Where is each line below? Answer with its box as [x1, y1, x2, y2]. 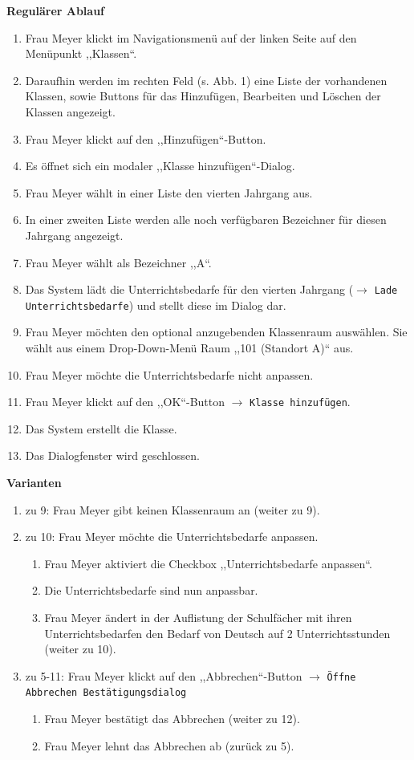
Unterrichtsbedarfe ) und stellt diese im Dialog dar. [25, 296, 286, 313]
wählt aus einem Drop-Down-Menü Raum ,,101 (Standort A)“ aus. [25, 339, 354, 356]
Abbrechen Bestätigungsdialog [25, 687, 187, 699]
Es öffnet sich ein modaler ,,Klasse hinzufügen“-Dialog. [25, 157, 295, 174]
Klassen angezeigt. [25, 103, 116, 120]
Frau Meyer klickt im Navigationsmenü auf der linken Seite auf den [25, 29, 357, 46]
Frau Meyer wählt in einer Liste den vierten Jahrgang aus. [25, 184, 313, 201]
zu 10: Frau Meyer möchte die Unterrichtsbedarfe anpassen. [25, 528, 319, 545]
